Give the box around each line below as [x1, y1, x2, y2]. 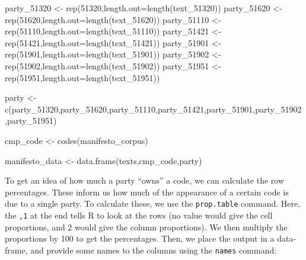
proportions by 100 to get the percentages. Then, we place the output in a [5, 232, 275, 245]
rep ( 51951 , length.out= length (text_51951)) [5, 71, 160, 84]
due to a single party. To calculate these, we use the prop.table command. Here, [5, 197, 301, 210]
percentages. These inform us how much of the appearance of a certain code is [5, 185, 289, 198]
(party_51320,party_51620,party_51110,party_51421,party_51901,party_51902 [8, 102, 302, 115]
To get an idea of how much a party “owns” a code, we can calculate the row [5, 174, 285, 187]
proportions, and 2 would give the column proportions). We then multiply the [5, 220, 288, 233]
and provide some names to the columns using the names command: [30, 243, 277, 256]
